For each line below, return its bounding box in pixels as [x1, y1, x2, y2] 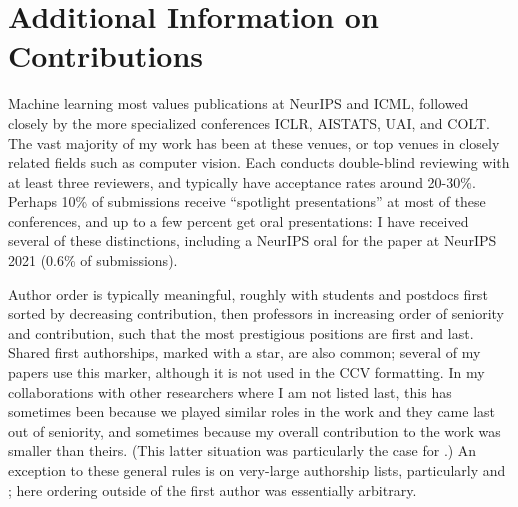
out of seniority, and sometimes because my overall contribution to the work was [8, 420, 501, 441]
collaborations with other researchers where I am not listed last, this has [8, 381, 452, 402]
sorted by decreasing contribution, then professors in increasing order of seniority [8, 303, 504, 324]
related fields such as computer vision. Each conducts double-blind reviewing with [8, 152, 510, 173]
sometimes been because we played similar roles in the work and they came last [8, 401, 495, 422]
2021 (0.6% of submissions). [8, 250, 178, 271]
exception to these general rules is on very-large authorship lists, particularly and [8, 460, 506, 480]
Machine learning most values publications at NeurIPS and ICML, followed [8, 93, 469, 114]
